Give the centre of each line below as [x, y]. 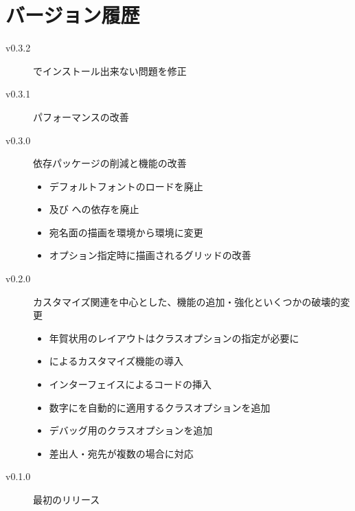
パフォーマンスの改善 [81, 116]
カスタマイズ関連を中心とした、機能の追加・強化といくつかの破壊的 [187, 301]
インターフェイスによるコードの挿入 [130, 384]
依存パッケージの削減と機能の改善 [110, 163]
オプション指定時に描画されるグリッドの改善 [150, 255]
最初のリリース [67, 499]
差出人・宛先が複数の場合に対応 [121, 453]
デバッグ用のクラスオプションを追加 [131, 430]
